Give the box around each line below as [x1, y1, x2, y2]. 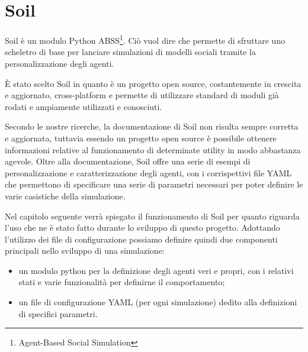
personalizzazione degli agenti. [5, 57, 114, 69]
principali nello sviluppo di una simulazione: [5, 244, 165, 257]
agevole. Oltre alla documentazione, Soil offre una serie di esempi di [5, 155, 251, 167]
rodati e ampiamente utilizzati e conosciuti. [5, 100, 162, 112]
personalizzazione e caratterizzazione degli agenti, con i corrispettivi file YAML [5, 166, 292, 179]
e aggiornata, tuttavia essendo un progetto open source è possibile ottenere [5, 131, 277, 144]
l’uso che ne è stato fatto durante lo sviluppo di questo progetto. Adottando [5, 221, 280, 234]
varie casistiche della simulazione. [5, 189, 126, 202]
